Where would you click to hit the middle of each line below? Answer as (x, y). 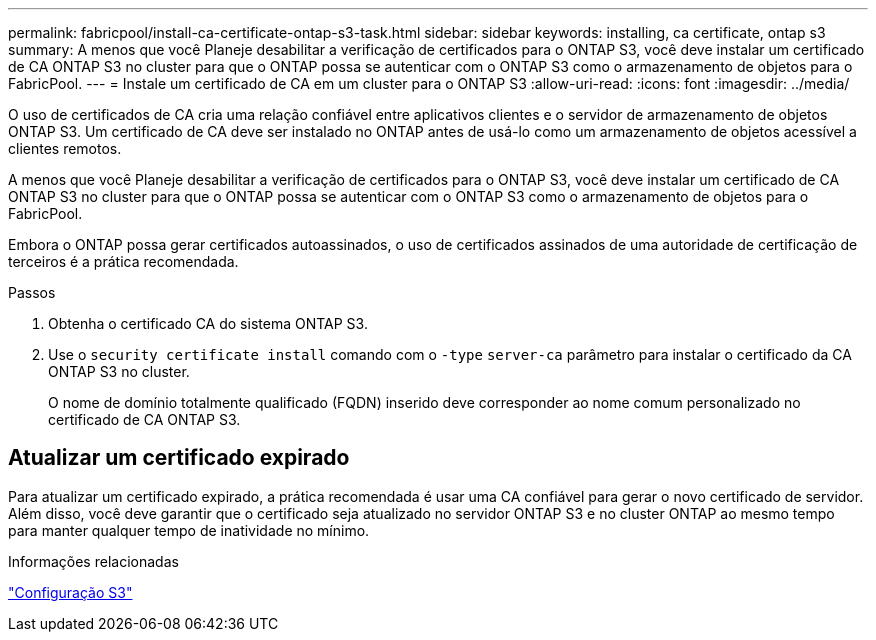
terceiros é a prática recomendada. (123, 261)
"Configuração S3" (70, 592)
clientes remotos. (65, 148)
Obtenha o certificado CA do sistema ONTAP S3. (208, 323)
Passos (32, 292)
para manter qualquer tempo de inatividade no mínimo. (189, 530)
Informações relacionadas (93, 561)
